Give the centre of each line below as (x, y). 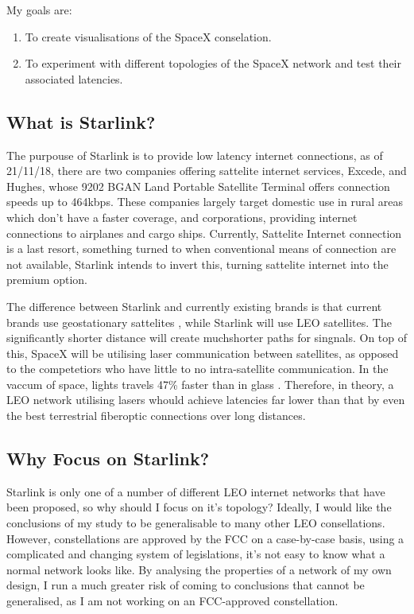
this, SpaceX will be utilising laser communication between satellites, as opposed (203, 353)
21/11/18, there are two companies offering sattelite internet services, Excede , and (207, 171)
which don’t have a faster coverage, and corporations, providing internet (182, 217)
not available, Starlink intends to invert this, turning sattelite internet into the (197, 264)
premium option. (47, 280)
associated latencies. (74, 78)
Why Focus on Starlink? (108, 459)
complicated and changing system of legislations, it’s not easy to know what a (196, 554)
